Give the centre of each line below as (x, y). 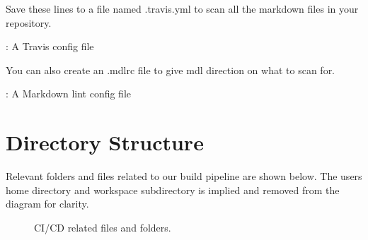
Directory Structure (105, 142)
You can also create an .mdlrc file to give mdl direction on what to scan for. (171, 70)
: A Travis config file (50, 46)
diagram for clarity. (47, 204)
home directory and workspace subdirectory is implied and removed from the (173, 190)
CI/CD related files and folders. (103, 227)
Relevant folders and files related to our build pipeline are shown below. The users (184, 176)
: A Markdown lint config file (69, 94)
